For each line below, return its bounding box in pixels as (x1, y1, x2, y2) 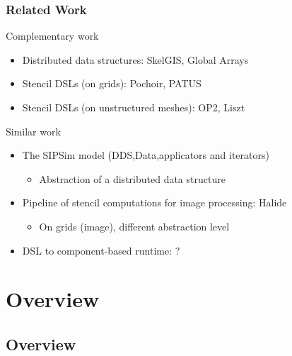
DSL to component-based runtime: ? (22, 243, 180, 257)
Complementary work (6, 28, 99, 43)
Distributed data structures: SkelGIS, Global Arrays (22, 52, 249, 67)
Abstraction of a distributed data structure (39, 171, 226, 186)
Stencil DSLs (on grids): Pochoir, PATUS (22, 76, 202, 91)
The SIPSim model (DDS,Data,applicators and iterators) (22, 148, 269, 162)
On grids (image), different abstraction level (39, 218, 230, 233)
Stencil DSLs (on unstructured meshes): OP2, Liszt (22, 100, 245, 114)
